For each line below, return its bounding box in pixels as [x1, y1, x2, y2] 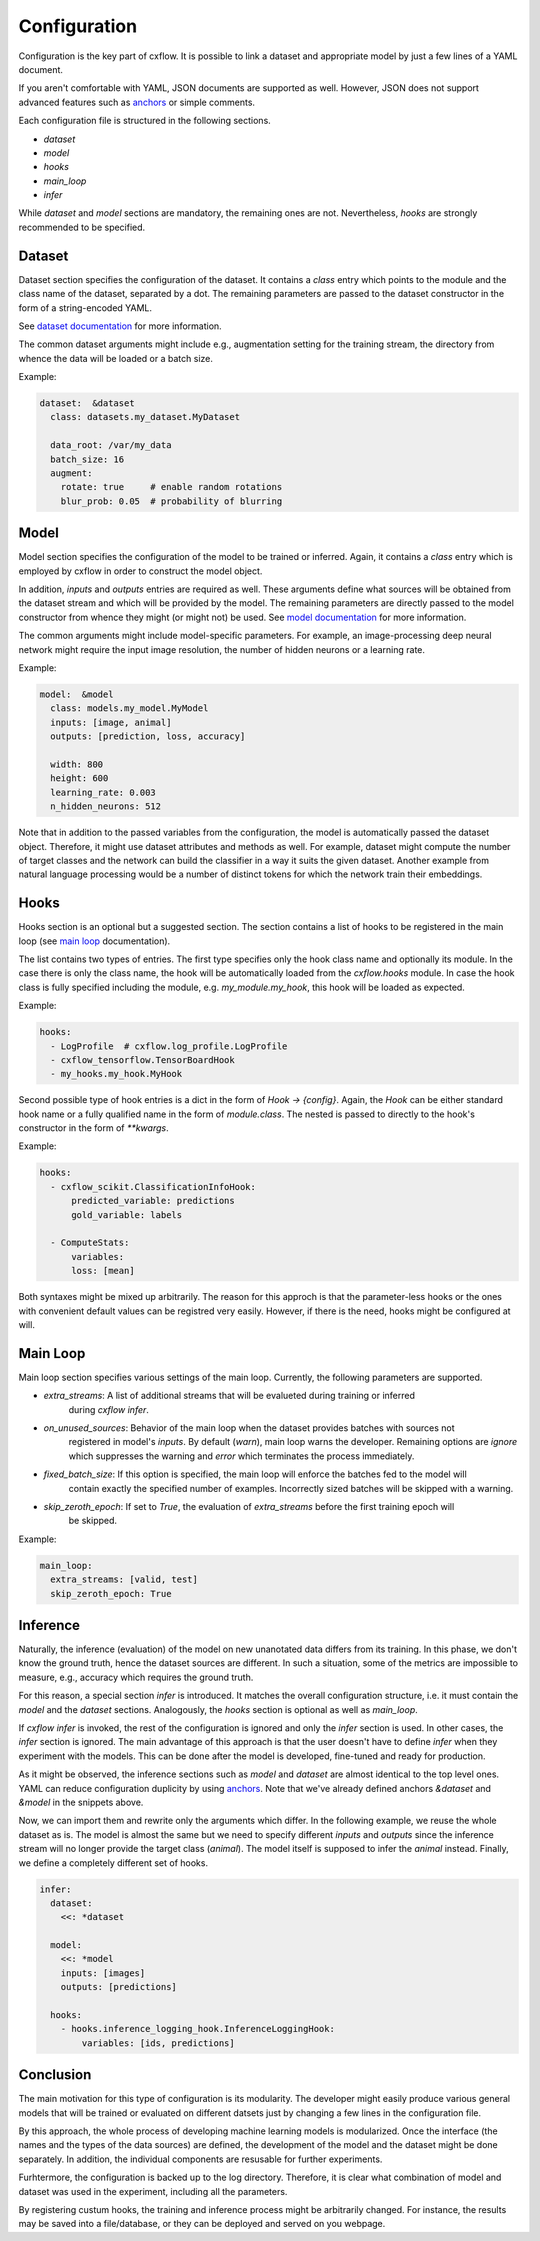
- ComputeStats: [50, 1237, 130, 1249]
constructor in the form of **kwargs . [18, 1122, 169, 1134]
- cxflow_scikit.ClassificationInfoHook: [50, 1181, 257, 1192]
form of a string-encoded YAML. [18, 301, 153, 314]
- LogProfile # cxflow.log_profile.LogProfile [50, 1040, 288, 1052]
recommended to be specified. [18, 221, 146, 233]
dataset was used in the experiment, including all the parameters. [18, 2185, 288, 2197]
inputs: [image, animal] [50, 716, 172, 728]
